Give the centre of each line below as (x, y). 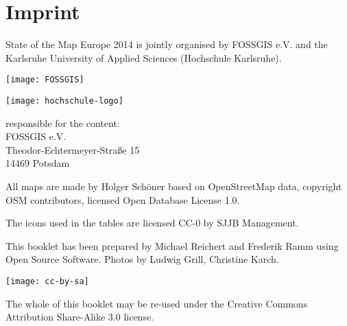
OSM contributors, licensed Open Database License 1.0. (123, 199)
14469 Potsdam (38, 163)
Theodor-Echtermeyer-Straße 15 (73, 149)
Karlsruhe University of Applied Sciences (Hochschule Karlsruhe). (144, 57)
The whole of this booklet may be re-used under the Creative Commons (157, 303)
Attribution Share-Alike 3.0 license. (80, 317)
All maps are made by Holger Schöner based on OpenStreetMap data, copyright (174, 186)
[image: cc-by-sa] (47, 281)
